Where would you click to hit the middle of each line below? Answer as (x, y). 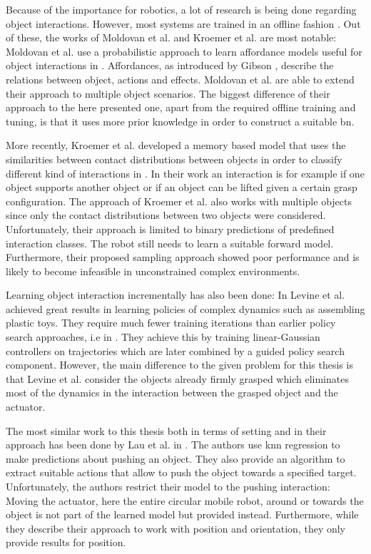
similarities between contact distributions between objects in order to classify (174, 159)
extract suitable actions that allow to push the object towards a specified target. (181, 472)
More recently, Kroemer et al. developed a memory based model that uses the (176, 145)
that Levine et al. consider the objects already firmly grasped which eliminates (177, 378)
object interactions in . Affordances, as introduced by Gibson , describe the (170, 65)
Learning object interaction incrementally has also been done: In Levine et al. (176, 295)
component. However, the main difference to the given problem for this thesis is (179, 365)
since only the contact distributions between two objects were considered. (166, 215)
